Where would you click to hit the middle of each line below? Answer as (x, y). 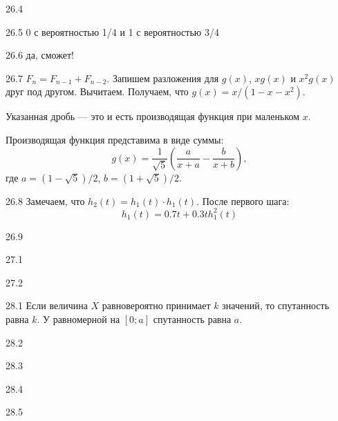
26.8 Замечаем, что (45, 200)
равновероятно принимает (156, 305)
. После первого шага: (243, 200)
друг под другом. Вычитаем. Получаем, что (97, 91)
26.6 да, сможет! (40, 55)
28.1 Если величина (47, 305)
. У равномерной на (78, 319)
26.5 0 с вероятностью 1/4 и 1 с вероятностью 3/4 (112, 31)
